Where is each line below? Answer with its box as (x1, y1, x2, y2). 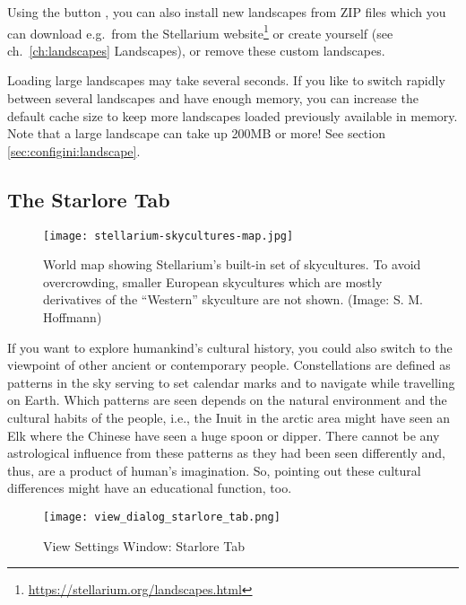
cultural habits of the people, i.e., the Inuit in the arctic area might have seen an (7, 408, 451, 427)
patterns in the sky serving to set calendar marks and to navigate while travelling (7, 373, 455, 391)
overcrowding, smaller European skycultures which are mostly (43, 272, 383, 291)
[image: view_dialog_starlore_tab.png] (43, 510, 280, 523)
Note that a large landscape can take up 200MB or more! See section (7, 124, 385, 143)
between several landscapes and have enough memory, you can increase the (7, 89, 419, 108)
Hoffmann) (43, 308, 102, 327)
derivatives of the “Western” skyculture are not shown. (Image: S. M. (43, 290, 423, 309)
